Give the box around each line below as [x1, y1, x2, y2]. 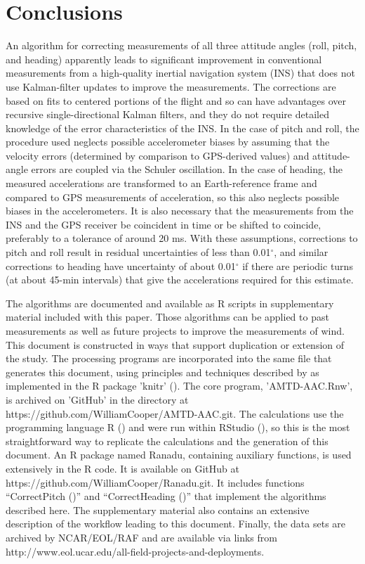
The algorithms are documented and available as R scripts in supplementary [6, 295, 334, 310]
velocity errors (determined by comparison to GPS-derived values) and [6, 148, 310, 162]
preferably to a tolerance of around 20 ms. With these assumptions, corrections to [6, 231, 358, 245]
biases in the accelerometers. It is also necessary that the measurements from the [6, 203, 354, 218]
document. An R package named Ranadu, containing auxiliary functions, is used [6, 447, 352, 462]
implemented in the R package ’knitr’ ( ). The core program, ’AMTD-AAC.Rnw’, [6, 378, 353, 393]
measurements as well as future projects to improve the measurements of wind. [6, 323, 345, 338]
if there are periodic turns [242, 258, 353, 273]
